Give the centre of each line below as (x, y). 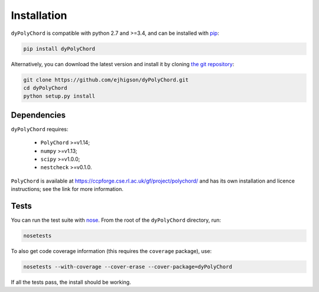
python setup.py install (59, 96)
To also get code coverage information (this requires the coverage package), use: (111, 251)
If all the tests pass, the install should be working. (71, 282)
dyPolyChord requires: (40, 129)
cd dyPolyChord (45, 88)
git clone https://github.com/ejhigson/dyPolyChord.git (106, 80)
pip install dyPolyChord (59, 48)
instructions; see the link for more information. (67, 189)
